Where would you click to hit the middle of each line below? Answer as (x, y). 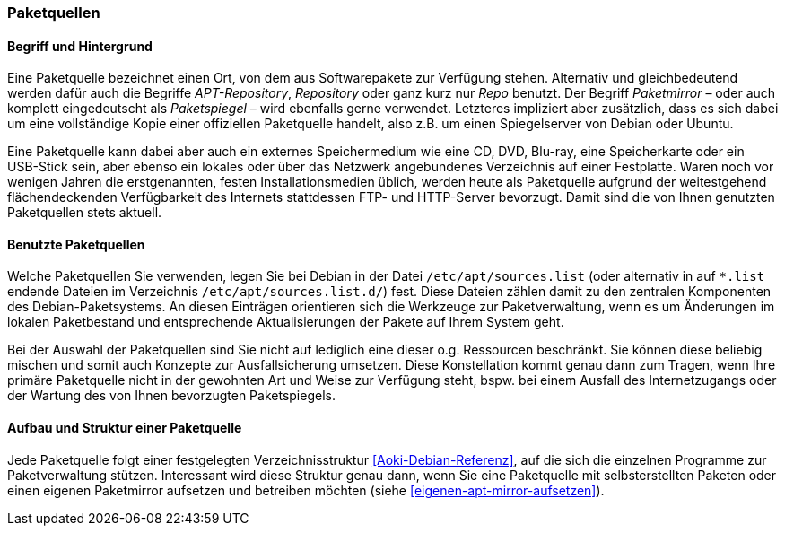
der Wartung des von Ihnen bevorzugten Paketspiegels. (171, 396)
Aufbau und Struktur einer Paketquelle (125, 428)
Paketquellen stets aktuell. (85, 213)
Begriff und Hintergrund (80, 46)
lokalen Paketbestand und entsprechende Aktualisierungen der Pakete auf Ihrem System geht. (286, 322)
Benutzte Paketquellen (76, 244)
